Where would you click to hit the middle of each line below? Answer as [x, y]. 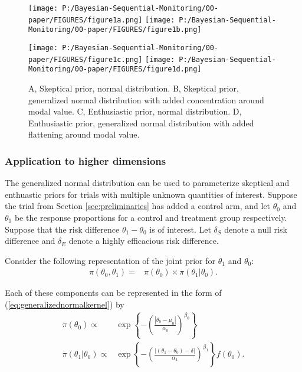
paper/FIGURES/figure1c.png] [86, 59]
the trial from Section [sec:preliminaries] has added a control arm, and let [138, 206]
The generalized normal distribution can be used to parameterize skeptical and [147, 183]
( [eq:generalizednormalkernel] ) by [65, 304]
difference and [30, 241]
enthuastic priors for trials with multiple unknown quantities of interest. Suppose [151, 194]
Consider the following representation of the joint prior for [110, 260]
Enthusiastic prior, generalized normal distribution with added [141, 123]
